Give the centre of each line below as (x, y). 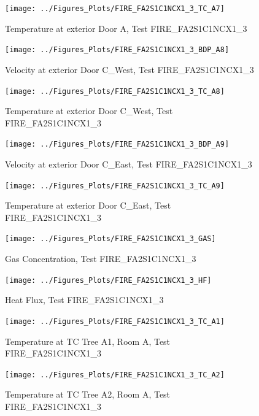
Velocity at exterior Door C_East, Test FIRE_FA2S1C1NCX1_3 (129, 164)
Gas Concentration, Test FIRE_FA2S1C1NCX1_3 (101, 259)
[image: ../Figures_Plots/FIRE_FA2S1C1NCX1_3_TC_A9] (115, 186)
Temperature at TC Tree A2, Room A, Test (88, 394)
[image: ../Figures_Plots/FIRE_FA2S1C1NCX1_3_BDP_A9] (117, 144)
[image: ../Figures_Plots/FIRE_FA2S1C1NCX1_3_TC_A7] (115, 9)
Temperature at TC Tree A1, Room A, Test (88, 341)
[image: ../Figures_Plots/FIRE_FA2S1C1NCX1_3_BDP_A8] (117, 50)
